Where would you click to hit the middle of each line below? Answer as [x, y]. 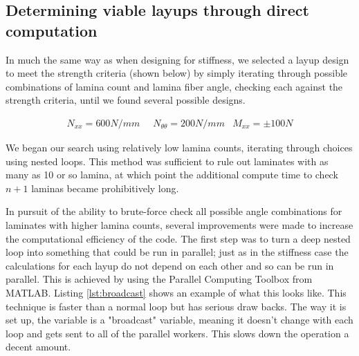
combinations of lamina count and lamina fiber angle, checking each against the [174, 86]
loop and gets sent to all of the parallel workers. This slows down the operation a [177, 333]
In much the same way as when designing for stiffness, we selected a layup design [177, 59]
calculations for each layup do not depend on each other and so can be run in [170, 265]
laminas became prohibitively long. [105, 188]
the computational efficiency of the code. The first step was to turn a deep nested [178, 238]
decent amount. [38, 347]
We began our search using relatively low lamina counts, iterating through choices [179, 147]
